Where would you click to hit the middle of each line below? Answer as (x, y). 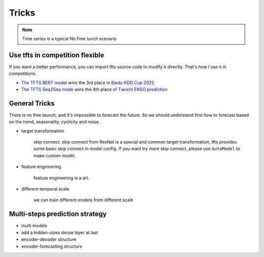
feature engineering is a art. (62, 178)
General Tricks (32, 103)
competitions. (23, 74)
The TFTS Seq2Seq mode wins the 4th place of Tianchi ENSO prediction (94, 89)
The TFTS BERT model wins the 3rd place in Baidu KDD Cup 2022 (88, 83)
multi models (34, 226)
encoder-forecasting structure (52, 246)
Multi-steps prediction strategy (58, 214)
